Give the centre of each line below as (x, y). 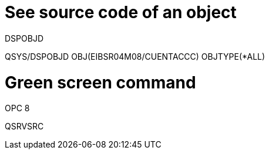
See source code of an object (121, 12)
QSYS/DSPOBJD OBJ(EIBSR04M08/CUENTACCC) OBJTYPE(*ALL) (135, 56)
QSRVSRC (24, 126)
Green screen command (100, 82)
